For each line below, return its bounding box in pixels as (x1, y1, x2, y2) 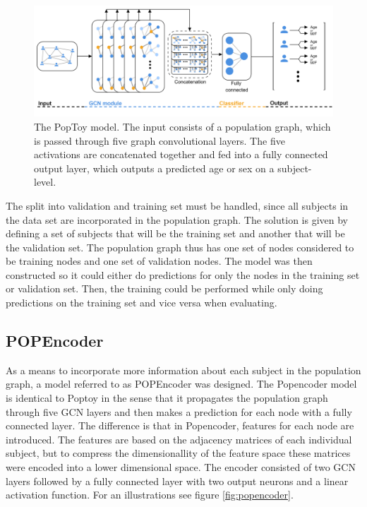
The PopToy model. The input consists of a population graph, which (34, 119, 331, 133)
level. (34, 174, 56, 189)
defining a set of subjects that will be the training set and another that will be (6, 226, 345, 241)
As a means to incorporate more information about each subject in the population (6, 362, 361, 377)
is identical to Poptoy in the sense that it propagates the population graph (6, 390, 328, 405)
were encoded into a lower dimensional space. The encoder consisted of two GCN (6, 460, 356, 475)
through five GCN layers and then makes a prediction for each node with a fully (6, 404, 352, 419)
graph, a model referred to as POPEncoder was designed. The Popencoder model (6, 376, 357, 391)
